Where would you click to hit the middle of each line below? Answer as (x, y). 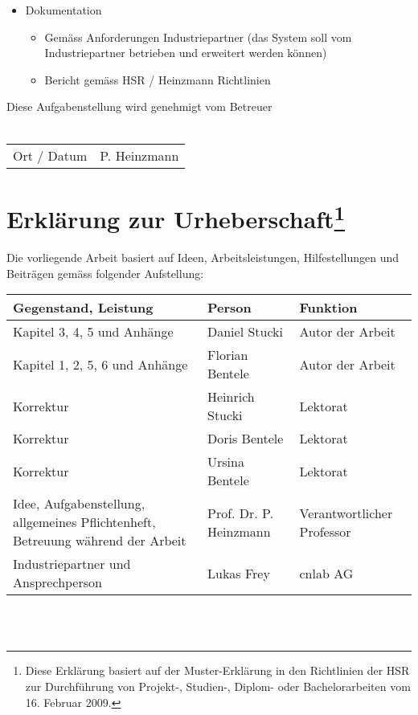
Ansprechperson (57, 582)
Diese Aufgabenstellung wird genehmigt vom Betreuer (139, 106)
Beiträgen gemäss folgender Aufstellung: (105, 273)
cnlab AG (326, 573)
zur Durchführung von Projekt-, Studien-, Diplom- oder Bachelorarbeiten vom (218, 686)
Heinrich (231, 397)
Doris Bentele (245, 439)
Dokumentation (64, 10)
